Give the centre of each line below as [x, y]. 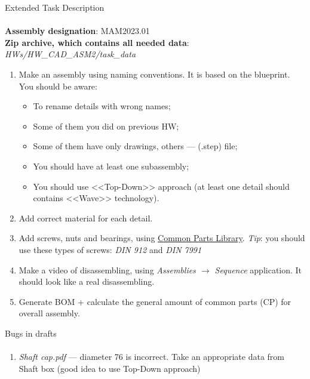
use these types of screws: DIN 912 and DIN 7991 [110, 249]
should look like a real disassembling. [87, 281]
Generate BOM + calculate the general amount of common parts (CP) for [155, 301]
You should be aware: [58, 86]
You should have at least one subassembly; [111, 166]
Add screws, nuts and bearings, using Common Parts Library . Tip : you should [162, 238]
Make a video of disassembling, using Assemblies [107, 269]
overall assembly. [49, 313]
